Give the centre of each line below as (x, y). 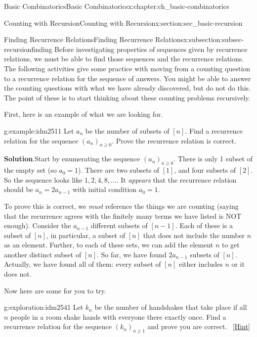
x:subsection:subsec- (214, 39)
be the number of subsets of (127, 130)
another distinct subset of (43, 254)
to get (231, 245)
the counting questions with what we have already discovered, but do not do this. (127, 88)
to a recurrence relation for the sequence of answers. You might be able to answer (128, 78)
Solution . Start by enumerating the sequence (72, 159)
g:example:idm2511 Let (39, 130)
